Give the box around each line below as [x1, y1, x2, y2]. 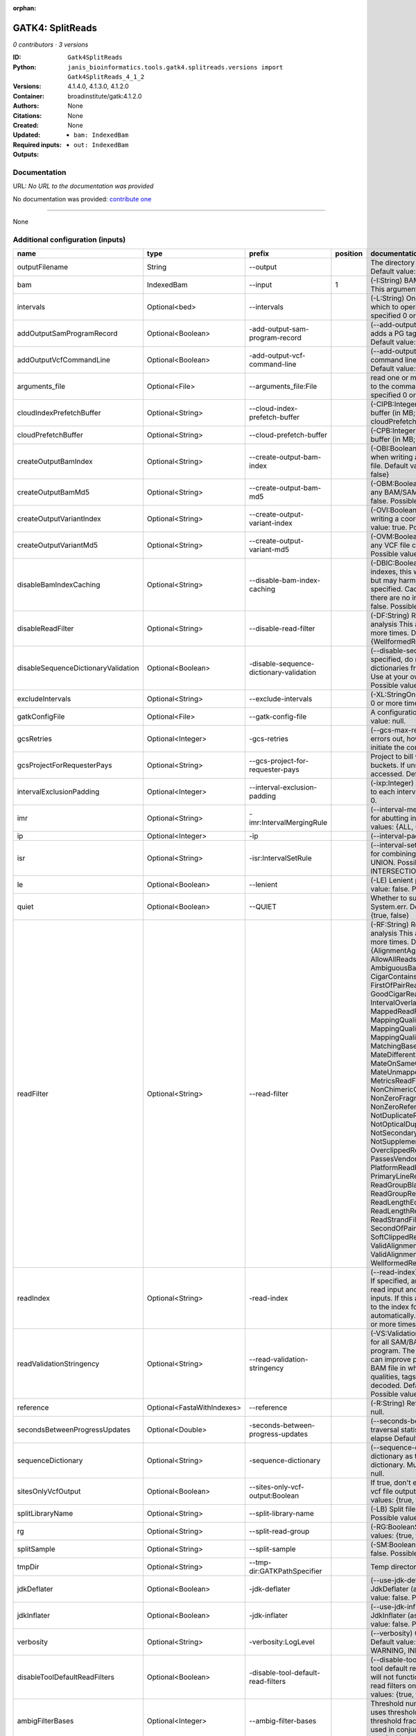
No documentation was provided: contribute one [12, 194, 152, 203]
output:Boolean [248, 1491, 300, 1501]
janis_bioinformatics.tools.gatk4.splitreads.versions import [67, 63, 284, 71]
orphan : [12, 4, 37, 12]
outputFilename [17, 262, 69, 272]
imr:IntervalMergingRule [248, 818, 328, 828]
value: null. [370, 716, 406, 726]
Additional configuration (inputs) [12, 235, 126, 244]
